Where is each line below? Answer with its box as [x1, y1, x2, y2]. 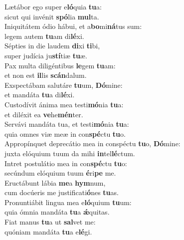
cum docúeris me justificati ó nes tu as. [4, 187, 119, 198]
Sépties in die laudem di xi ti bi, [4, 40, 100, 51]
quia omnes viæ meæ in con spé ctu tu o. [4, 128, 126, 139]
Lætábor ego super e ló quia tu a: [4, 1, 102, 11]
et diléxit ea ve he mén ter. [4, 109, 83, 119]
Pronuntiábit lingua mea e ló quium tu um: [4, 197, 132, 207]
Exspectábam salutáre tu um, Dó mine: [4, 79, 123, 90]
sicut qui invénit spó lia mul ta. [4, 11, 99, 21]
